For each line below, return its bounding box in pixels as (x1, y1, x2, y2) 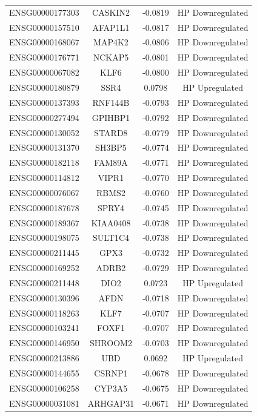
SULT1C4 (92, 231, 130, 244)
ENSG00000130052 (9, 126, 79, 139)
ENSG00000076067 (9, 186, 79, 199)
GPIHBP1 (92, 111, 130, 123)
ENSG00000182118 (9, 156, 79, 169)
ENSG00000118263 (9, 306, 79, 319)
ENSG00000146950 (9, 337, 79, 349)
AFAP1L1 (92, 21, 130, 33)
